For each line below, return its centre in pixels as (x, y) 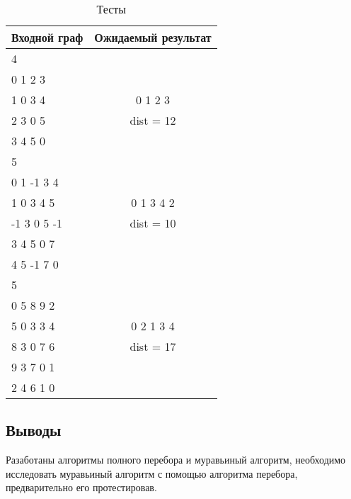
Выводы (34, 430)
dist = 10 (153, 223)
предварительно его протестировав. (81, 487)
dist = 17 (153, 346)
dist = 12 (153, 120)
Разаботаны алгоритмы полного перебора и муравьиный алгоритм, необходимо (176, 460)
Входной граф (47, 37)
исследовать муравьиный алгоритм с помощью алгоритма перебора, (152, 473)
